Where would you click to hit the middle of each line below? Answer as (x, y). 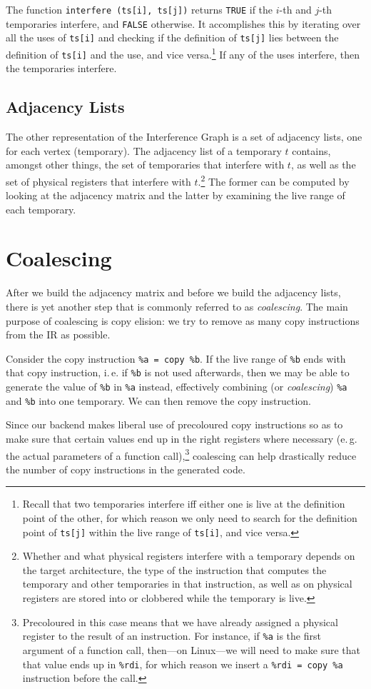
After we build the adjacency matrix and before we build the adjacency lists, (173, 292)
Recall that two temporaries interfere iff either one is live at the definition (184, 504)
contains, (311, 150)
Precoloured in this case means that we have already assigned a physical (180, 622)
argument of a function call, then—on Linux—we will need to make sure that (192, 649)
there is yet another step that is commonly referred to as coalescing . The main (177, 307)
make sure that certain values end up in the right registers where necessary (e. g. (182, 439)
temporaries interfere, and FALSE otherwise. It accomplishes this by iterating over (183, 23)
